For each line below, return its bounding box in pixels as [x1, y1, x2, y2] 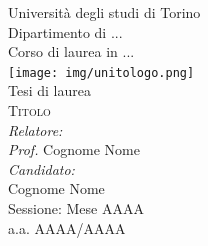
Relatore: [8, 119, 63, 140]
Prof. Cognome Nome [8, 139, 140, 160]
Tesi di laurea [8, 80, 91, 101]
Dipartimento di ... [8, 21, 123, 42]
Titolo [8, 100, 51, 121]
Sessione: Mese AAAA [8, 198, 144, 218]
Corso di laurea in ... [8, 41, 135, 62]
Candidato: [8, 158, 75, 179]
